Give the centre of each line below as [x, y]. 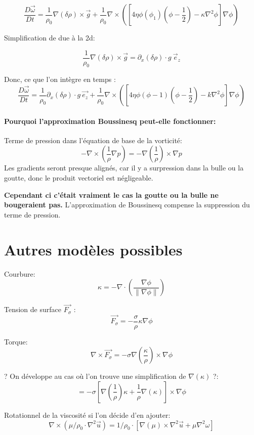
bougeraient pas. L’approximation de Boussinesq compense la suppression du [127, 205]
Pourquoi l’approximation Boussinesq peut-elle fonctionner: [110, 121]
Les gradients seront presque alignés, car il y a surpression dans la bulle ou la [124, 168]
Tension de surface [33, 309]
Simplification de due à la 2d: [50, 37]
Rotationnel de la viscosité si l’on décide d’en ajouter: [87, 415]
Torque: [16, 341]
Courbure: [20, 273]
